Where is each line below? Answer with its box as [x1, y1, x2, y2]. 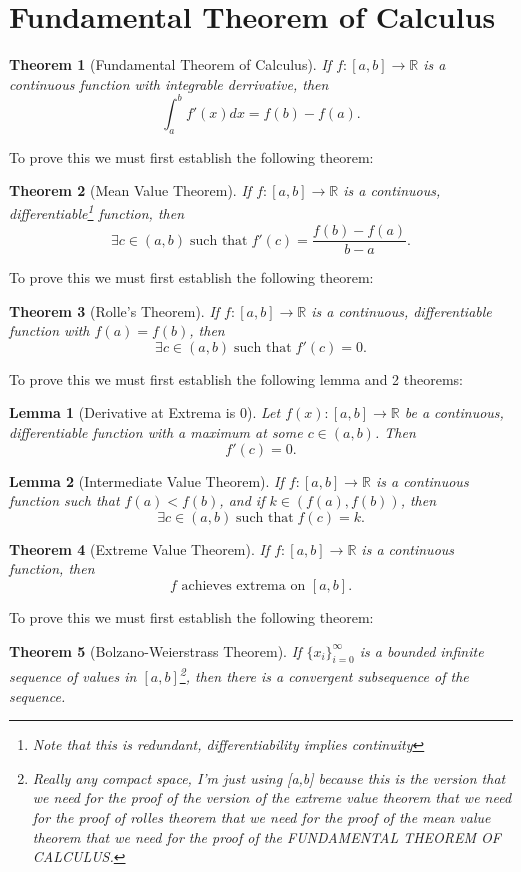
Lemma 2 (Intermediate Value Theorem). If [9, 470, 284, 491]
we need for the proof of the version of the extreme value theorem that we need [32, 787, 512, 808]
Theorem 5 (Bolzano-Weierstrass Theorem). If [9, 640, 302, 661]
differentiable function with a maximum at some [9, 422, 303, 443]
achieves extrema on [181, 579, 306, 594]
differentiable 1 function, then [9, 200, 185, 224]
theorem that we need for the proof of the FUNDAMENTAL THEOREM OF [32, 826, 501, 847]
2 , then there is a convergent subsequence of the [179, 663, 469, 687]
